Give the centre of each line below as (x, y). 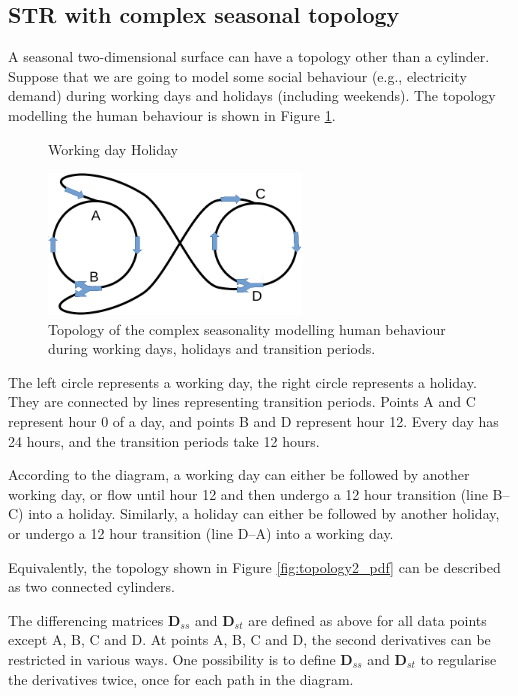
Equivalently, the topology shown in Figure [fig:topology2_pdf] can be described (254, 566)
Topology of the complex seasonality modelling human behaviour (247, 328)
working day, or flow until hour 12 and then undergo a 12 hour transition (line (248, 493)
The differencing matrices (86, 619)
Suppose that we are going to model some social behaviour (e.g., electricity (237, 75)
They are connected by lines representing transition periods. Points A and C (242, 401)
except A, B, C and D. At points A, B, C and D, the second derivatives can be (249, 639)
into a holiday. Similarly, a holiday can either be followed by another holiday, (264, 513)
